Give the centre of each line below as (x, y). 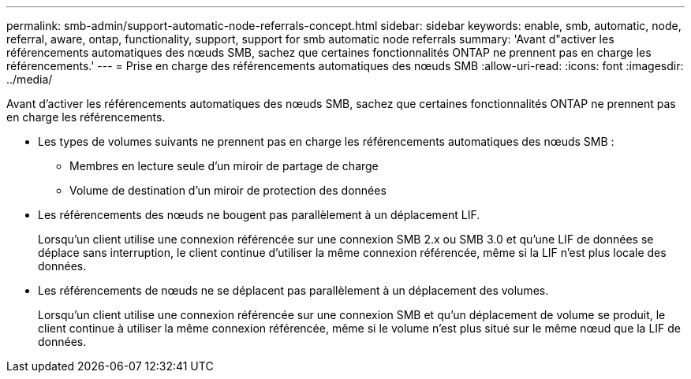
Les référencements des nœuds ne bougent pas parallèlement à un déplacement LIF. (259, 215)
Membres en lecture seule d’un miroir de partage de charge (224, 166)
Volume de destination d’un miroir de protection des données (228, 190)
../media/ (30, 79)
